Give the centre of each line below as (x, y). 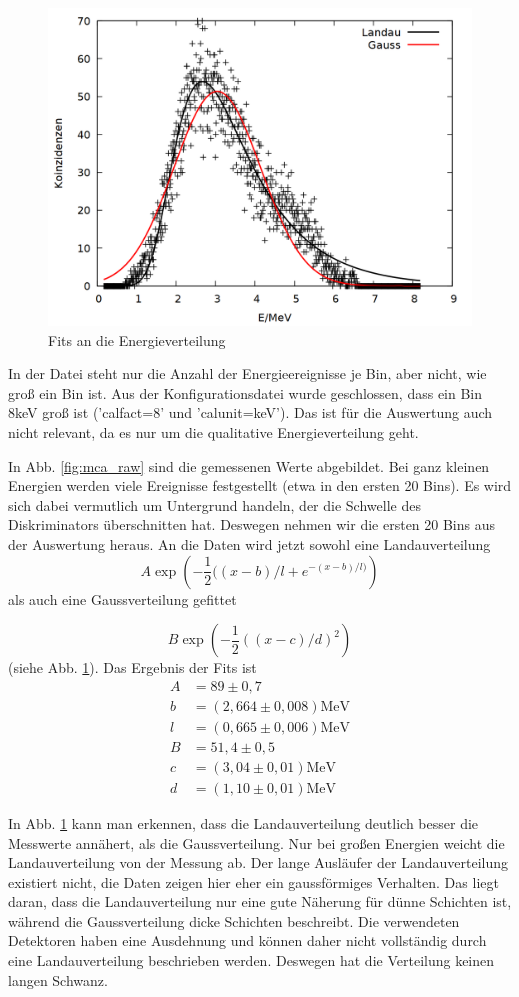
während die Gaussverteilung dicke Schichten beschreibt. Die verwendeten (234, 920)
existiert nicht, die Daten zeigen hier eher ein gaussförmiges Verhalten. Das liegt (253, 881)
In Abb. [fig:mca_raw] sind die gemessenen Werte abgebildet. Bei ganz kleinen (249, 465)
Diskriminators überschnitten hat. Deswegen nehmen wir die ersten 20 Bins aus (252, 524)
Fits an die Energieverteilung (137, 339)
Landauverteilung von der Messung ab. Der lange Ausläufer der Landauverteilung (258, 862)
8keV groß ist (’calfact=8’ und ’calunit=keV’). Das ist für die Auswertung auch (250, 412)
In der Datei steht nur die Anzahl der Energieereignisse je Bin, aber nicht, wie (247, 373)
